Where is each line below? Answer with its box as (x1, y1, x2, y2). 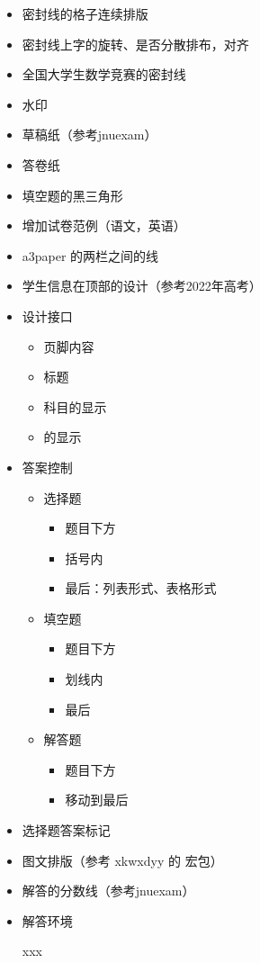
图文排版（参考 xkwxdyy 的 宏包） (22, 850, 223, 869)
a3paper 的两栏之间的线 (22, 246, 159, 265)
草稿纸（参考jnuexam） (22, 125, 157, 144)
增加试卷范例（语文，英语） (22, 216, 186, 235)
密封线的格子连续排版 (22, 4, 148, 22)
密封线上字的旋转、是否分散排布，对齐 (22, 34, 249, 53)
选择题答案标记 (22, 821, 111, 840)
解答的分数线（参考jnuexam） (22, 881, 195, 900)
